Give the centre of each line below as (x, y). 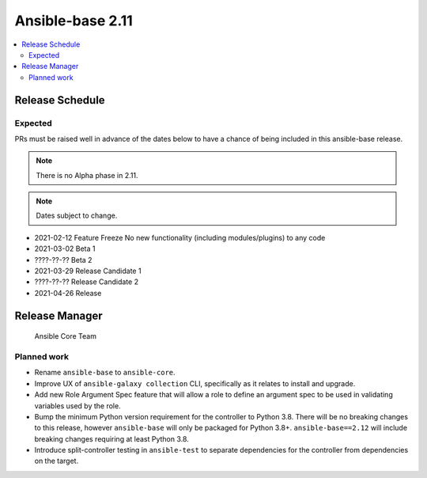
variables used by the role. (78, 406)
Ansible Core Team (65, 336)
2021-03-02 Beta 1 (65, 248)
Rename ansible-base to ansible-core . (105, 373)
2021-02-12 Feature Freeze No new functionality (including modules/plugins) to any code (180, 237)
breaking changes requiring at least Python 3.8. (111, 438)
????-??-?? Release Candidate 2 (86, 282)
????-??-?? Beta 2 (63, 260)
